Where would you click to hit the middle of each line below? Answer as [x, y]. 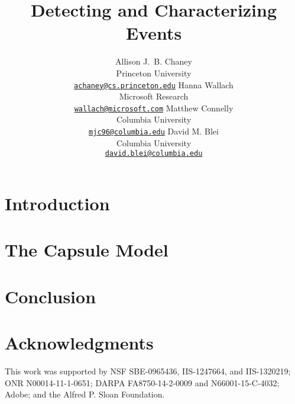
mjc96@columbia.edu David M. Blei [154, 131]
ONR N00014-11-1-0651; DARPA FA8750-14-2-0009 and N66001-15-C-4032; [142, 382]
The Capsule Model [87, 250]
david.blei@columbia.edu [154, 154]
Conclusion [51, 296]
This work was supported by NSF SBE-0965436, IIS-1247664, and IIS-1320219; [148, 371]
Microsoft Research [154, 96]
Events [154, 33]
